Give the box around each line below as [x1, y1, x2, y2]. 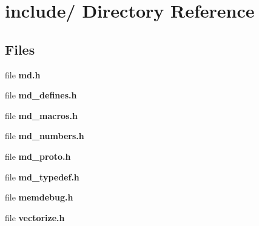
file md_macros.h [5, 109, 78, 122]
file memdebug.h [5, 191, 73, 204]
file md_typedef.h [5, 170, 79, 183]
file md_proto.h [5, 149, 71, 162]
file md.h [5, 68, 41, 81]
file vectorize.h [5, 211, 65, 224]
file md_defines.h [5, 89, 77, 101]
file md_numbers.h [5, 129, 84, 142]
